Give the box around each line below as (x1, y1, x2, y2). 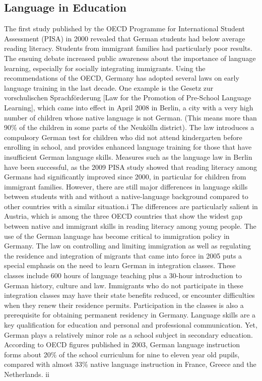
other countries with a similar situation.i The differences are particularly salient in (4, 201, 258, 211)
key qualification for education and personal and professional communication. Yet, (4, 320, 257, 330)
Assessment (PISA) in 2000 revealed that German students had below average (4, 33, 245, 43)
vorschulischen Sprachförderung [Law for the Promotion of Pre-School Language (4, 92, 251, 103)
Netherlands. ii (4, 368, 49, 379)
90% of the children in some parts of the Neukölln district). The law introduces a (4, 122, 254, 133)
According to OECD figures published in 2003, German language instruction (4, 339, 240, 350)
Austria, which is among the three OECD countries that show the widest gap (4, 211, 242, 221)
